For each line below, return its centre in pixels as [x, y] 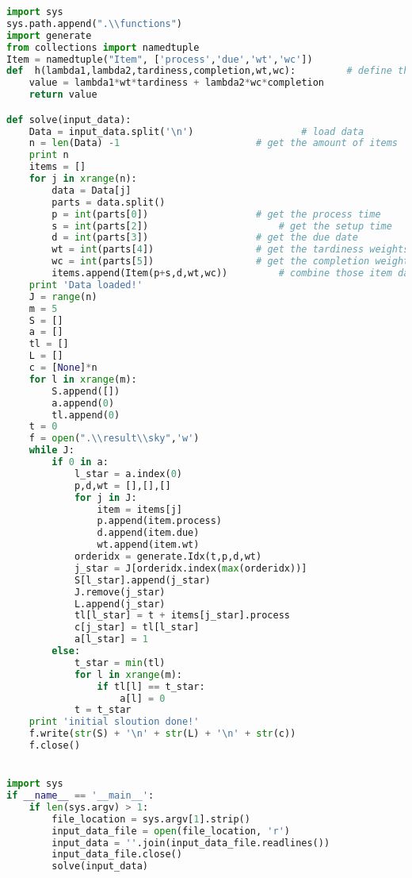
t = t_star [103, 710]
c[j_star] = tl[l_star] [137, 628]
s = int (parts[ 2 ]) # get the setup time [222, 226]
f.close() [55, 746]
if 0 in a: [80, 462]
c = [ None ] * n [63, 368]
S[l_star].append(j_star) [142, 580]
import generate [49, 35]
